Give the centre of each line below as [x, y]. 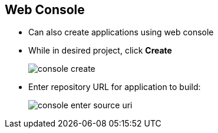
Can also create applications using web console [121, 32]
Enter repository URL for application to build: [115, 87]
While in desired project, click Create [100, 51]
